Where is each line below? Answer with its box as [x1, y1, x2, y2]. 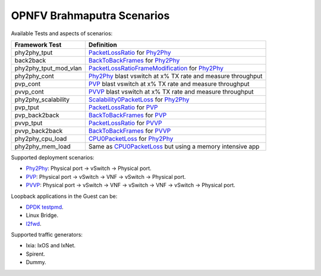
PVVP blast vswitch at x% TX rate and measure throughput [88, 87, 254, 95]
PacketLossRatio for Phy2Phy [88, 48, 171, 57]
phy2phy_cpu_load [14, 134, 67, 142]
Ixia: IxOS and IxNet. [26, 242, 76, 249]
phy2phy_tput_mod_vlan [14, 64, 82, 72]
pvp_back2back [14, 111, 59, 119]
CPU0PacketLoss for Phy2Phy [88, 134, 174, 142]
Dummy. [26, 259, 46, 266]
